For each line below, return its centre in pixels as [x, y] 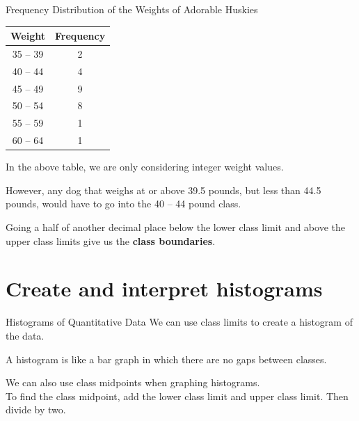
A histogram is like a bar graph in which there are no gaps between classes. [166, 359]
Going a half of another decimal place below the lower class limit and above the [175, 227]
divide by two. [36, 410]
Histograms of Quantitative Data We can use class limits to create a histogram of [179, 322]
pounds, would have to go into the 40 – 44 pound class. [123, 204]
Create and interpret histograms [164, 288]
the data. [25, 335]
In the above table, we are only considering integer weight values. [145, 167]
